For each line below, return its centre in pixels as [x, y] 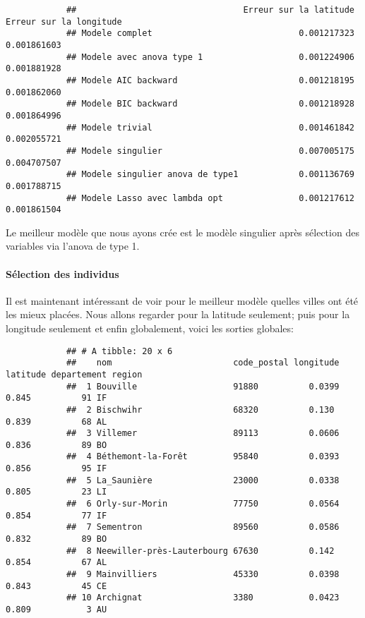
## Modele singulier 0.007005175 [210, 151]
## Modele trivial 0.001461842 [210, 127]
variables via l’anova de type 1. [73, 246]
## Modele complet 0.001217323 [210, 34]
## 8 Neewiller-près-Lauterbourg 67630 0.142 [200, 551]
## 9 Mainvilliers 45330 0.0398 [203, 575]
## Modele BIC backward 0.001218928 [210, 104]
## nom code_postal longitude [203, 363]
